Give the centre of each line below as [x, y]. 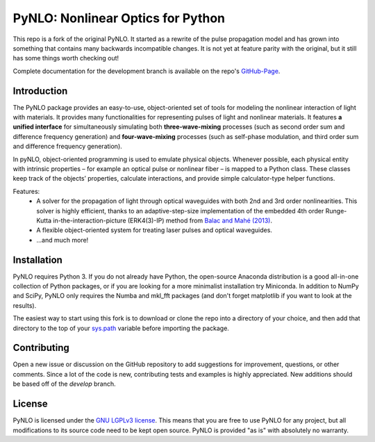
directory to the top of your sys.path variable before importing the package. [121, 328]
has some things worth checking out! [66, 58]
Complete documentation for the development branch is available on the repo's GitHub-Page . [147, 71]
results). [25, 305]
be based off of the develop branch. [64, 384]
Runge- [336, 211]
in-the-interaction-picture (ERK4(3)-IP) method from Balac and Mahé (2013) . [162, 220]
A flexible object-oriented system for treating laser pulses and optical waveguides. [154, 230]
